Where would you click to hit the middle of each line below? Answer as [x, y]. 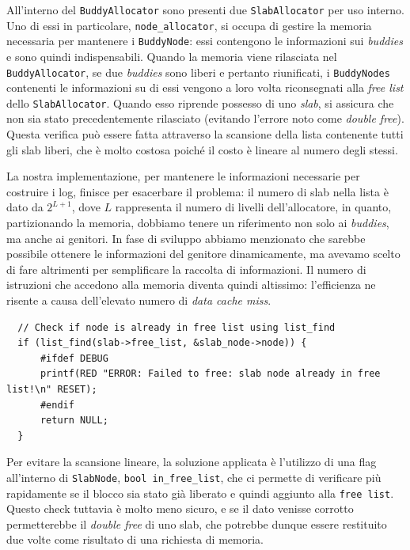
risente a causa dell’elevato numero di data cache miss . [139, 300]
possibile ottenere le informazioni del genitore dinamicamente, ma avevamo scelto [203, 254]
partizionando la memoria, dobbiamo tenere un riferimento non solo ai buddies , [198, 223]
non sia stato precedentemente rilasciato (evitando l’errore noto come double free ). [205, 118]
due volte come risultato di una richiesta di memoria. [135, 539]
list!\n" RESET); [52, 389]
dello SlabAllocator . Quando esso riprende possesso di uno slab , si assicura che [200, 102]
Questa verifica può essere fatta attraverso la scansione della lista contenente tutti [205, 134]
